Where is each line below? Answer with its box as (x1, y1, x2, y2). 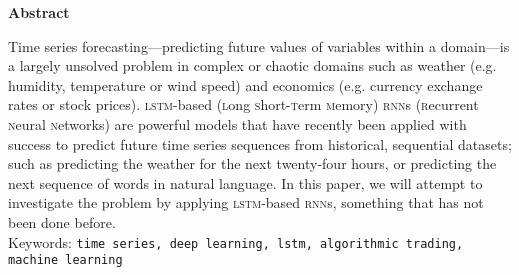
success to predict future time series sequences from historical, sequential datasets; (8, 133, 512, 154)
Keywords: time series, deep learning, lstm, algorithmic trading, (8, 231, 464, 252)
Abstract (8, 2, 70, 22)
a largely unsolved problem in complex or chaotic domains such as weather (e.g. (8, 55, 497, 76)
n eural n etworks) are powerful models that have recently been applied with (8, 113, 467, 134)
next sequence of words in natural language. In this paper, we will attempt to (8, 172, 483, 193)
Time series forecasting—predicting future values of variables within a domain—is (8, 35, 510, 56)
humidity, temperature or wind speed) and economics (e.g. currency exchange (8, 74, 483, 95)
